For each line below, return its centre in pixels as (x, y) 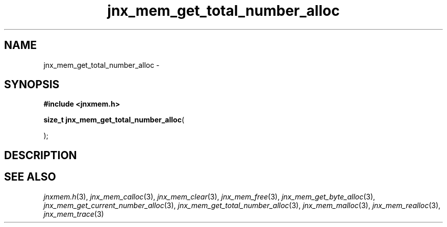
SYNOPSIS (32, 85)
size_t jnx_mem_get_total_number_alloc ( (114, 120)
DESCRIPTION (41, 155)
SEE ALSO (30, 177)
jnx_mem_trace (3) (74, 214)
